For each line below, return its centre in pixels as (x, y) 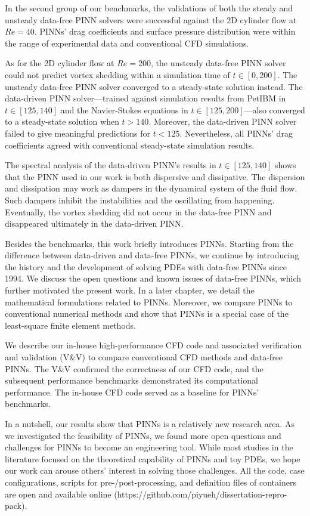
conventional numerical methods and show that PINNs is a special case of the (147, 313)
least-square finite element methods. (70, 325)
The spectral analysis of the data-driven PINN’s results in (111, 165)
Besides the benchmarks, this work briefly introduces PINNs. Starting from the (149, 243)
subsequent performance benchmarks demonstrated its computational (131, 380)
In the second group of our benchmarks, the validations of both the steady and (149, 8)
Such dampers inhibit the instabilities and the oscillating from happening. (140, 200)
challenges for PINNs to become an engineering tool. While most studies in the (149, 447)
